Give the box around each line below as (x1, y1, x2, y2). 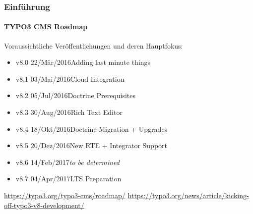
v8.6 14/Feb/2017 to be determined (15, 157, 120, 167)
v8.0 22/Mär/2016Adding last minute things (15, 57, 151, 67)
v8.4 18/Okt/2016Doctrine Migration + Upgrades (15, 123, 168, 134)
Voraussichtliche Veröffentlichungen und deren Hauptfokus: (4, 40, 183, 51)
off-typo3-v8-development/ (4, 200, 84, 210)
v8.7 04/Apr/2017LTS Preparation (15, 173, 122, 184)
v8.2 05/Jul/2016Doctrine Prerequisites (15, 90, 136, 101)
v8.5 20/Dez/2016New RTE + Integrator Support (15, 140, 168, 151)
